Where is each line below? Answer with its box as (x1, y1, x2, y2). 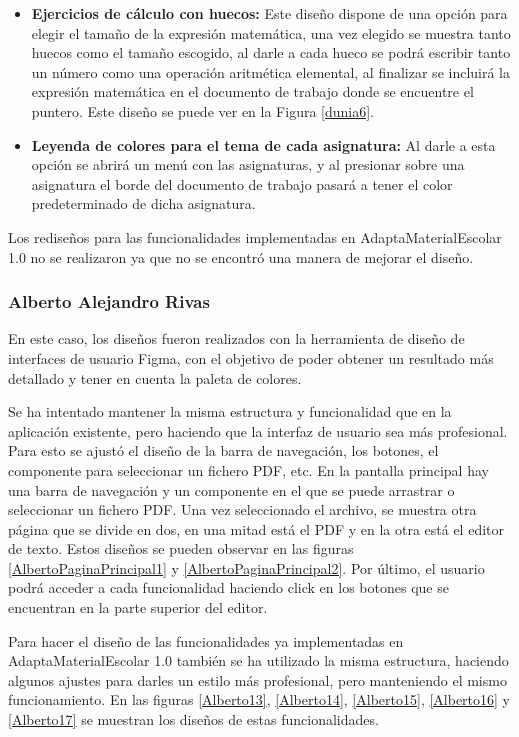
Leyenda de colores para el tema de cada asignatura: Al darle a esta (31, 134, 496, 155)
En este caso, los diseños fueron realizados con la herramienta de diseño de (8, 328, 465, 349)
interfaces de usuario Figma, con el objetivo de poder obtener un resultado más (8, 347, 494, 368)
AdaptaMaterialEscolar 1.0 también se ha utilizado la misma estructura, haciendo (8, 650, 509, 671)
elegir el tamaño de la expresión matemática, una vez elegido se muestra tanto (31, 22, 511, 43)
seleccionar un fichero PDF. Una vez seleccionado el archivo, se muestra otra (8, 499, 477, 520)
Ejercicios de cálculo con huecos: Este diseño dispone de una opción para (31, 3, 508, 23)
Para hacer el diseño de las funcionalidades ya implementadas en (8, 630, 404, 651)
